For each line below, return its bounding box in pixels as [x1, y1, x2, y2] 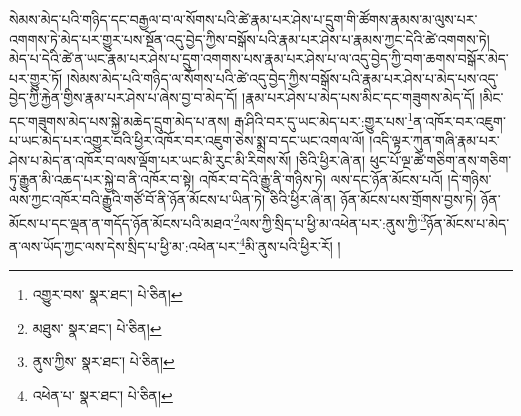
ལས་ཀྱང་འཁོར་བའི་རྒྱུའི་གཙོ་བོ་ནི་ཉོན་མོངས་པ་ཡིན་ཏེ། [9, 189, 266, 209]
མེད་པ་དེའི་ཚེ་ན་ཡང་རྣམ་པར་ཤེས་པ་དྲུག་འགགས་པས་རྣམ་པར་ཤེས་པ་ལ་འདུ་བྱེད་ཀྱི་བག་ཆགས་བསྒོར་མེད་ [9, 48, 509, 69]
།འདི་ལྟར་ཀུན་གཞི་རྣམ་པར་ [369, 130, 500, 151]
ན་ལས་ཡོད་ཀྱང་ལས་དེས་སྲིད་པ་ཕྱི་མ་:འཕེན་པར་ [9, 235, 240, 256]
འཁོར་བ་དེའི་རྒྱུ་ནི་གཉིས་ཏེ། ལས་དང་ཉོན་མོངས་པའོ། [199, 169, 443, 190]
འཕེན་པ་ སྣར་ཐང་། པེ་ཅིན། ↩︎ [32, 384, 173, 405]
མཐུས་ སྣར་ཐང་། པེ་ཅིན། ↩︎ [32, 317, 162, 338]
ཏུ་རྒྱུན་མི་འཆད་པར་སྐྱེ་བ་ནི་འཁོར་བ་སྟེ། [9, 169, 195, 190]
